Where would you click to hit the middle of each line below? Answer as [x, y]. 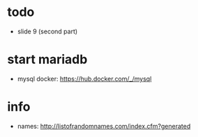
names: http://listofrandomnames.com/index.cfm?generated [104, 126]
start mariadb [47, 59]
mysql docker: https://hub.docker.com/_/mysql [84, 79]
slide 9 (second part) [47, 31]
